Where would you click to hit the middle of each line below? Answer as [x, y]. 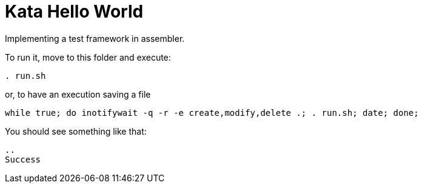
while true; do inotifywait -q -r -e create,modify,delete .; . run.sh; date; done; [212, 112]
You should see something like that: [76, 131]
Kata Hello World [74, 12]
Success [23, 159]
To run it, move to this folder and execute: [88, 57]
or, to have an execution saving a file [78, 94]
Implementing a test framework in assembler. [95, 38]
